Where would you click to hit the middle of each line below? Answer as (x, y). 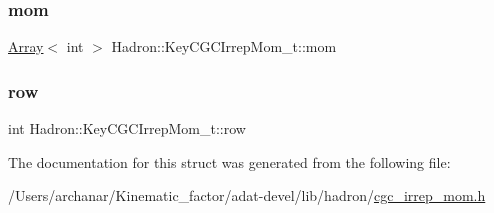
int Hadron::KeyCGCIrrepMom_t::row (127, 128)
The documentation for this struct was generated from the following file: (229, 161)
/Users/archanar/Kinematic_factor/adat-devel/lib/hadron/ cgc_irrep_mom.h (247, 195)
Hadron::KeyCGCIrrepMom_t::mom (224, 46)
